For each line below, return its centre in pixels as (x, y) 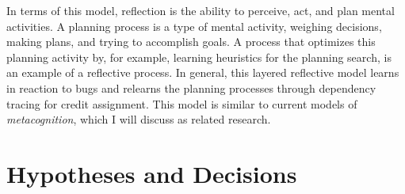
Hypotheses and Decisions (152, 173)
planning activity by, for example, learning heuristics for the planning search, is (199, 57)
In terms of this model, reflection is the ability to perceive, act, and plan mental (201, 10)
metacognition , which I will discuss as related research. (139, 119)
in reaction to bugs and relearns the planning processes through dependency (191, 87)
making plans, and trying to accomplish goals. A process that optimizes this (191, 42)
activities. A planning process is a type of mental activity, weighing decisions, (194, 26)
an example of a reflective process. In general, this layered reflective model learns (203, 72)
